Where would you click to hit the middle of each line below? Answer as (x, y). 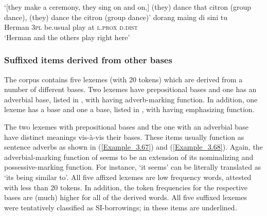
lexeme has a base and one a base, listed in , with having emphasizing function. (129, 109)
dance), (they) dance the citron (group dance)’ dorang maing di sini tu (116, 17)
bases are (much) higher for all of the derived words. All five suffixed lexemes (126, 197)
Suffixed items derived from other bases (88, 60)
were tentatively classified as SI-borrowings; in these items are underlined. (121, 207)
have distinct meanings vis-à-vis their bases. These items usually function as (124, 137)
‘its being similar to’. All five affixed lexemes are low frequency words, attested (128, 177)
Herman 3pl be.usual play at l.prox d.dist (71, 27)
